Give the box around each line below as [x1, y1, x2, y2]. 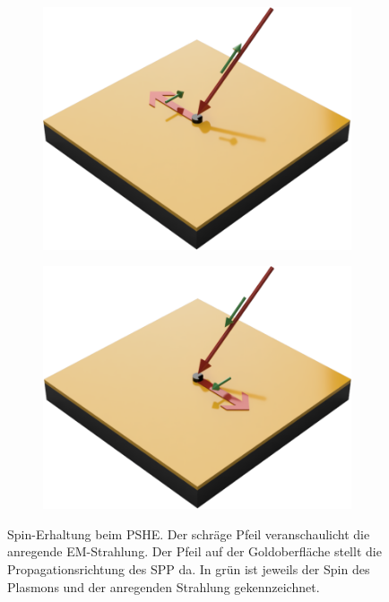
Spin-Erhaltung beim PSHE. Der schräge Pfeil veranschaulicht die [7, 524, 370, 543]
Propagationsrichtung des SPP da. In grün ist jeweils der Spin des [7, 559, 370, 578]
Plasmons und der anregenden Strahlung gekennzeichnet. [7, 577, 320, 596]
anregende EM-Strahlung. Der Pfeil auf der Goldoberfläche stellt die [7, 542, 382, 561]
